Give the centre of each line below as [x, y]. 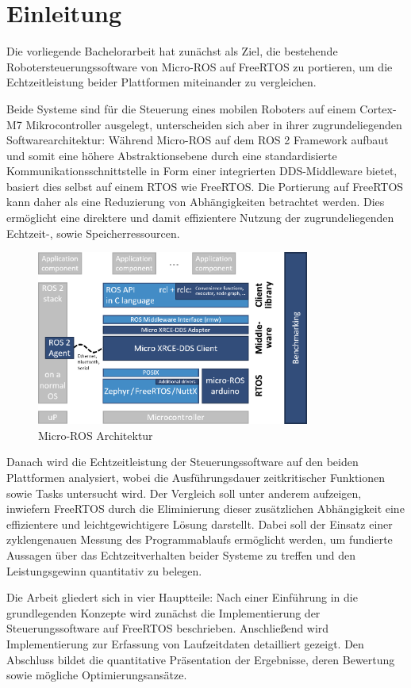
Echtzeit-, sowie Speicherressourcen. [93, 233]
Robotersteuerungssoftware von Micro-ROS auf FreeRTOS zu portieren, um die [200, 66]
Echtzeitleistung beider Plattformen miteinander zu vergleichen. [161, 82]
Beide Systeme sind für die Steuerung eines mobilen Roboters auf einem [181, 108]
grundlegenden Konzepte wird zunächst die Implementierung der [163, 612]
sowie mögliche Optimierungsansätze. [97, 675]
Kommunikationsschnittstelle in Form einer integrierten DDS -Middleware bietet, [202, 171]
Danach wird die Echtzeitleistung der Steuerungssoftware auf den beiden [182, 462]
